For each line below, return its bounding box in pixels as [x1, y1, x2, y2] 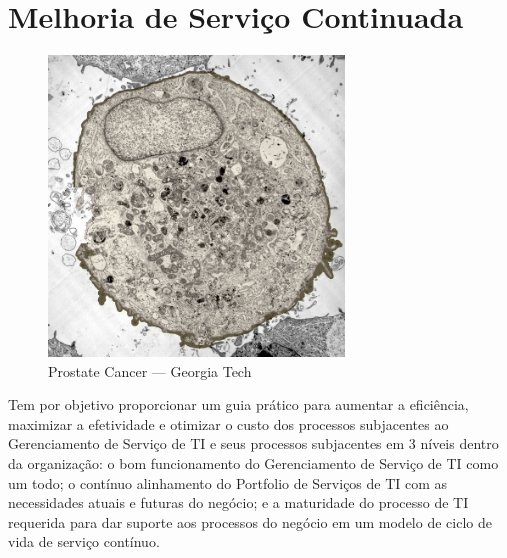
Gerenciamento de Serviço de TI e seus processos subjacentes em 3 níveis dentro [8, 433, 499, 454]
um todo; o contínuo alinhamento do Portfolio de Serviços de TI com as [8, 472, 448, 493]
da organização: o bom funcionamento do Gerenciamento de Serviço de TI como [8, 452, 499, 473]
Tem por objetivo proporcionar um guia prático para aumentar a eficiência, [8, 394, 469, 415]
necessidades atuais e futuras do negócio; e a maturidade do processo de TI [8, 492, 469, 513]
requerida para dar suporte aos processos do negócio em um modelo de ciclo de [8, 511, 492, 532]
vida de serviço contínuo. [8, 531, 160, 552]
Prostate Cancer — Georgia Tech [48, 360, 252, 381]
